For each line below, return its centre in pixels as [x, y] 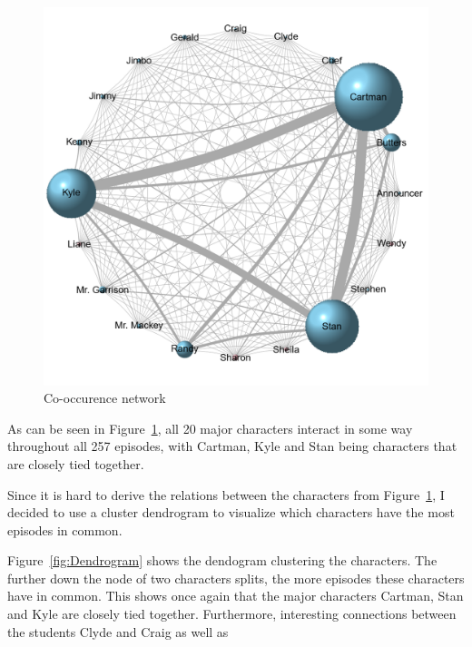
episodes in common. [65, 529]
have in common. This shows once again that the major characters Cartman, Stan [236, 596]
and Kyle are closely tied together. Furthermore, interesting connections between [232, 614]
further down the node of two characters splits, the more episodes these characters [236, 578]
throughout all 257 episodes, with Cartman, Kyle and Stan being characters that [232, 446]
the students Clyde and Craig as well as [118, 631]
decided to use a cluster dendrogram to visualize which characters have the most [231, 512]
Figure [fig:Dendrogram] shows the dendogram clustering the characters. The [222, 560]
